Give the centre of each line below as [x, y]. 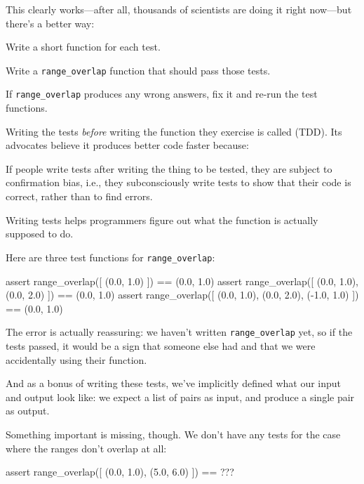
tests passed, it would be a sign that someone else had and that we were [161, 345]
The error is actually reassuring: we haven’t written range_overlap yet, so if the [179, 332]
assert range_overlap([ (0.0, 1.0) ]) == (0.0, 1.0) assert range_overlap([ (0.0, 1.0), [182, 281]
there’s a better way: [50, 23]
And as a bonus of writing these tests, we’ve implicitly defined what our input [174, 383]
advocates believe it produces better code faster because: [127, 145]
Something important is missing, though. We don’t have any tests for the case [173, 434]
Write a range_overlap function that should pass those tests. [138, 70]
